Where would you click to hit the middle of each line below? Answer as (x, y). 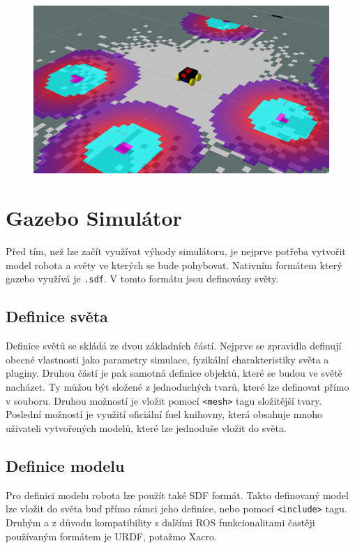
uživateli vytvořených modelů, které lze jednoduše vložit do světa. (146, 427)
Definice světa (57, 316)
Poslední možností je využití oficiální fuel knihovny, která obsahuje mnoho (164, 414)
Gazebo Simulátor (94, 218)
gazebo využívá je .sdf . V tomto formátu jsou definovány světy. (142, 279)
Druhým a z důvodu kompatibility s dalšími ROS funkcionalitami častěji (160, 522)
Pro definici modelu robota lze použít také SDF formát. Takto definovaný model (177, 495)
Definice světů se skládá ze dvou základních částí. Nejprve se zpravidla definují (174, 346)
